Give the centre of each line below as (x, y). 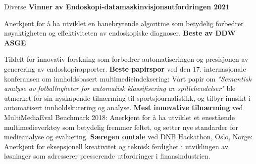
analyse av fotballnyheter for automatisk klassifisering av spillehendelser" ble (120, 88)
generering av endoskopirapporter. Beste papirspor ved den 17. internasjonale (125, 68)
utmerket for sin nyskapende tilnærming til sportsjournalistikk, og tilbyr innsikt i (127, 98)
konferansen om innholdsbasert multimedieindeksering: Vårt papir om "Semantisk (128, 78)
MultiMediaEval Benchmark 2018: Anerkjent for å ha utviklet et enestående (120, 117)
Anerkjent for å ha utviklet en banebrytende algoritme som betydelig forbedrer (124, 23)
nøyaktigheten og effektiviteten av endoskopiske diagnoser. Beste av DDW (120, 33)
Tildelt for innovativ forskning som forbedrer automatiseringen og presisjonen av (126, 59)
